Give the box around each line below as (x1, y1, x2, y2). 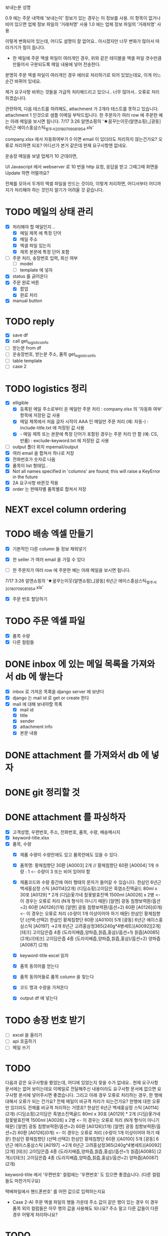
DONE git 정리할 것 (5, 787, 80, 798)
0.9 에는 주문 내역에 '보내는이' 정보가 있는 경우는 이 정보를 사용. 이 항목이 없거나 (5, 15, 161, 21)
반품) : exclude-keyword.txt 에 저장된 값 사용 (19, 437, 109, 443)
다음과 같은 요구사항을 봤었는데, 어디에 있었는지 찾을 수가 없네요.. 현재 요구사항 (5, 1080, 158, 1086)
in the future (12, 474, 38, 480)
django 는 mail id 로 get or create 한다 (12, 695, 89, 701)
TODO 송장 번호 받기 (5, 1015, 85, 1026)
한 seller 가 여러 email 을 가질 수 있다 (12, 556, 85, 562)
